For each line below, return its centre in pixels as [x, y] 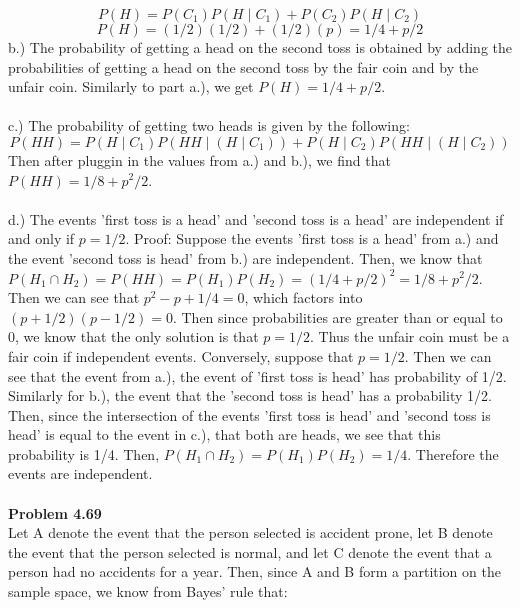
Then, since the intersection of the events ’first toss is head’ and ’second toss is [249, 414]
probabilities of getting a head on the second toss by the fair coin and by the [243, 66]
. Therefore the [453, 453]
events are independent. [80, 473]
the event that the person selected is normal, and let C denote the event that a [250, 551]
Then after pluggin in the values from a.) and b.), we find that [199, 159]
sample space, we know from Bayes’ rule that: [148, 591]
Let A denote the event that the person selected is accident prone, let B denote [250, 532]
